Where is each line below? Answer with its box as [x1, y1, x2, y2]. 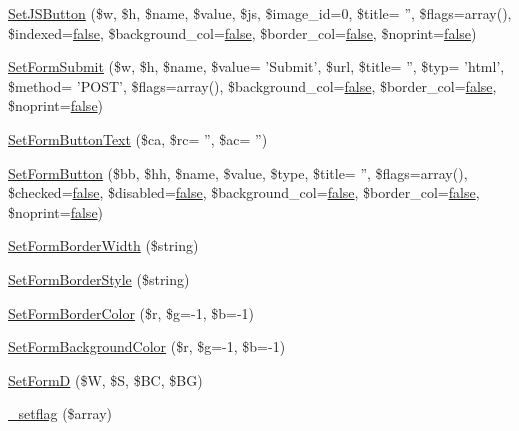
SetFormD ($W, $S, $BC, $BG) [8, 369, 203, 390]
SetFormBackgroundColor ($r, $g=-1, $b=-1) [8, 336, 286, 357]
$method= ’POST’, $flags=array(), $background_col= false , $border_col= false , [8, 75, 497, 96]
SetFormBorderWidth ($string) [8, 235, 199, 256]
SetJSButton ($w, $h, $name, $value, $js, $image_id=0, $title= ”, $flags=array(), [8, 3, 512, 23]
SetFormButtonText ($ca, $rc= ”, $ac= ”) [8, 128, 268, 149]
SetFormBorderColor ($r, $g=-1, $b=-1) [8, 302, 254, 323]
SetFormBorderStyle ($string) [8, 268, 190, 289]
